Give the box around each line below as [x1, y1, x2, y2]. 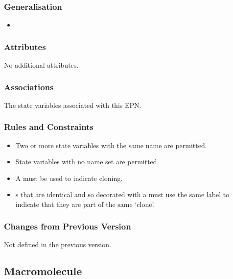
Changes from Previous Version [4, 220, 131, 232]
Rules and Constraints [4, 121, 93, 133]
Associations [4, 80, 54, 93]
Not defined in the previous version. [4, 239, 111, 249]
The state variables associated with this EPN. [4, 100, 141, 110]
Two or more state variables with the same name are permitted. [15, 140, 207, 150]
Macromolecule [4, 263, 82, 278]
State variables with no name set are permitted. [15, 156, 159, 167]
